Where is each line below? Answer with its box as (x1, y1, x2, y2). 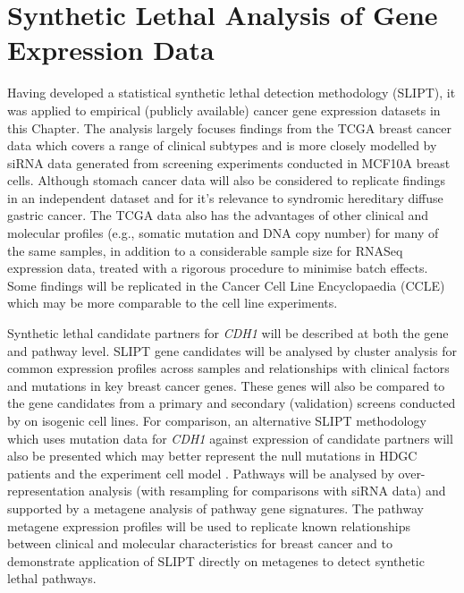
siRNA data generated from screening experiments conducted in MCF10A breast (7, 153, 451, 172)
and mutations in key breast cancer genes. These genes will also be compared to (7, 376, 445, 394)
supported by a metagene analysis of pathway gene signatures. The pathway (7, 498, 424, 517)
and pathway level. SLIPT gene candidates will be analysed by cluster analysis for (7, 341, 457, 360)
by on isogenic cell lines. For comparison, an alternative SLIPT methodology (7, 411, 426, 429)
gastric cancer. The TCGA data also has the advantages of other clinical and (7, 206, 429, 224)
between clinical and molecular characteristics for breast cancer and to (7, 534, 392, 553)
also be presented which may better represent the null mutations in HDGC (7, 446, 418, 465)
